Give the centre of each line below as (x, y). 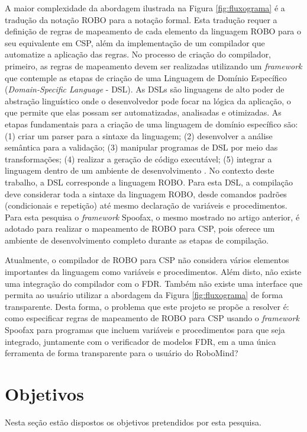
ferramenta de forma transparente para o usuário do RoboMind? (122, 353)
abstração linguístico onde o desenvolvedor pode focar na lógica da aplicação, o (148, 100)
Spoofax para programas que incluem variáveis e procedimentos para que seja (145, 330)
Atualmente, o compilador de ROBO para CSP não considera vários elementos (147, 260)
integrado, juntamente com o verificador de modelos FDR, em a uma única (140, 341)
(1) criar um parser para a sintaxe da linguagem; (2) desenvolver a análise (139, 135)
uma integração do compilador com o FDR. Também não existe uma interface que (154, 283)
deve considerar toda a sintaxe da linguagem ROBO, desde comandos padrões (146, 193)
